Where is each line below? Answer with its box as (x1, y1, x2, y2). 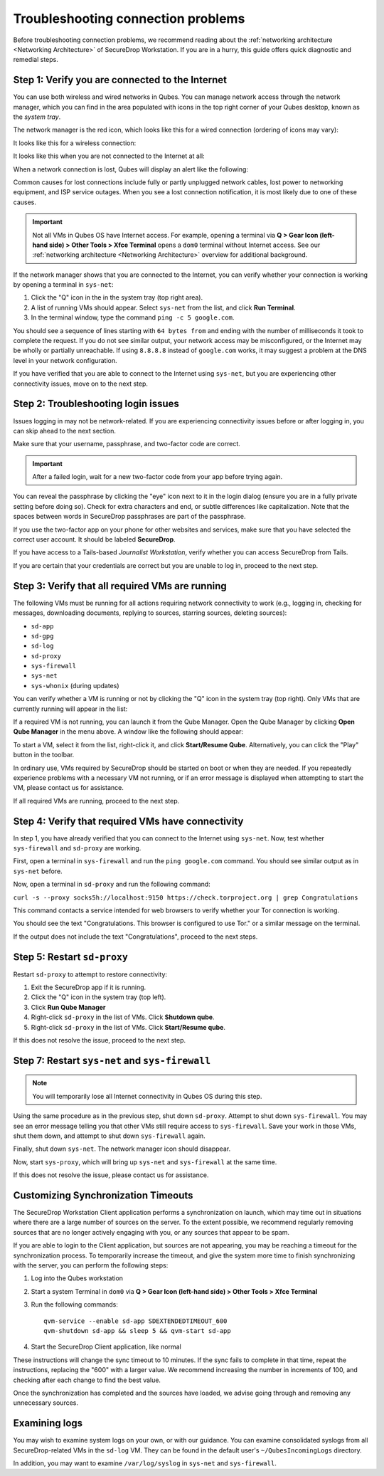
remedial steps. (13, 56, 58, 64)
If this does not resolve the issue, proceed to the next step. (13, 1036, 186, 1045)
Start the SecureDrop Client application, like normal (31, 1342, 181, 1351)
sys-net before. (13, 867, 63, 875)
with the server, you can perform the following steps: (13, 1261, 169, 1270)
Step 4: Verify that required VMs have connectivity (13, 815, 244, 827)
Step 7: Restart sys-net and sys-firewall (13, 1054, 211, 1067)
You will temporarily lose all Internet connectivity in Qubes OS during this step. (32, 1092, 262, 1100)
